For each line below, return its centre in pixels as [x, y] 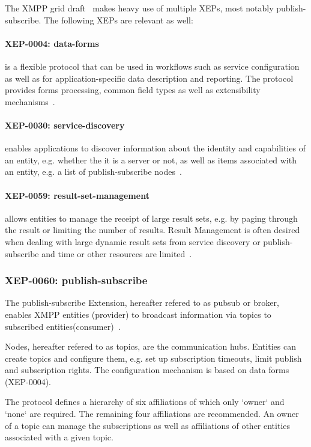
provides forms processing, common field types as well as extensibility [133, 90]
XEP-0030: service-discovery [65, 125]
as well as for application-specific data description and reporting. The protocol [149, 78]
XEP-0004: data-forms [52, 43]
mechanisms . [30, 101]
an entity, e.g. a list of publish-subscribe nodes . [93, 172]
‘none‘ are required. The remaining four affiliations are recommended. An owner [152, 414]
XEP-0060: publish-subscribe [76, 280]
